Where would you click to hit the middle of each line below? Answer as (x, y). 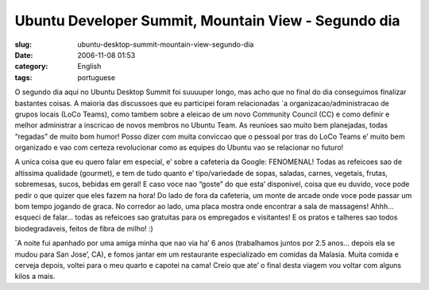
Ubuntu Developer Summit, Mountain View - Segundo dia (207, 21)
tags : (23, 77)
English (89, 67)
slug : (23, 44)
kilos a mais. (35, 277)
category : (31, 67)
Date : (24, 55)
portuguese (96, 77)
